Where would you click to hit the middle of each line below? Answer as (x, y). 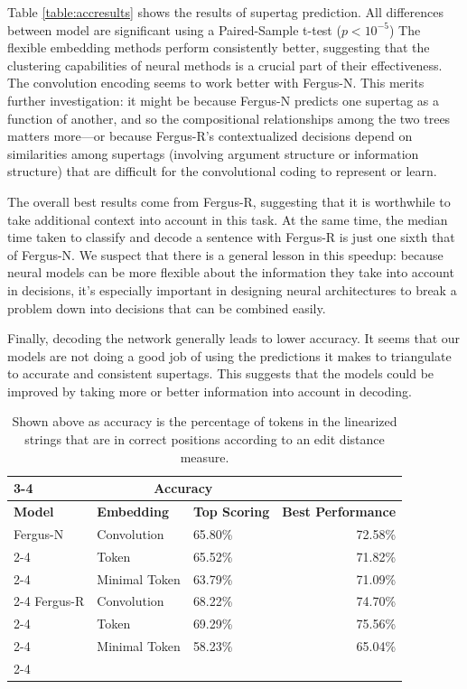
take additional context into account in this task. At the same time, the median (228, 219)
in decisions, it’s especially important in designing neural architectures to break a (232, 289)
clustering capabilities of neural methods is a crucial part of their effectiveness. (225, 65)
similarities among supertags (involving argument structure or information (213, 153)
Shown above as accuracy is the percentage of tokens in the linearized (205, 421)
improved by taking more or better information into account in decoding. (210, 391)
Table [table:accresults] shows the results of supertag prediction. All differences (226, 12)
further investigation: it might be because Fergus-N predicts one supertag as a (224, 100)
